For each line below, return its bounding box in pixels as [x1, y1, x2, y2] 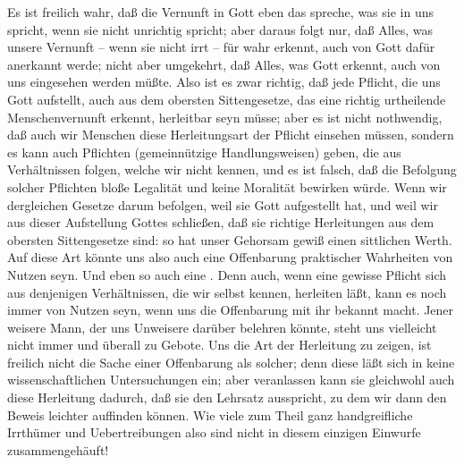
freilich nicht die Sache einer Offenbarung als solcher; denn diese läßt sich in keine [7, 352, 455, 371]
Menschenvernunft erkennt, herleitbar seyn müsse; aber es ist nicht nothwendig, [7, 107, 443, 126]
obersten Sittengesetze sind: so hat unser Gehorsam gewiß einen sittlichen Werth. [7, 230, 452, 249]
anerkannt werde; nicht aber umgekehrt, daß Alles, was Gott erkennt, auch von [7, 55, 441, 73]
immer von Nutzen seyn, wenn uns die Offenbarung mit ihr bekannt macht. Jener [7, 300, 454, 319]
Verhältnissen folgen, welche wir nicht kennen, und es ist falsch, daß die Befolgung [7, 160, 457, 179]
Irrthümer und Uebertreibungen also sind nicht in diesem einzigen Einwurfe [7, 423, 421, 442]
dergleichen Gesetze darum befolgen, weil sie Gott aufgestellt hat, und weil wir [7, 195, 438, 214]
